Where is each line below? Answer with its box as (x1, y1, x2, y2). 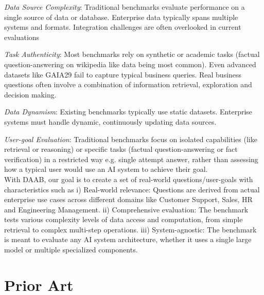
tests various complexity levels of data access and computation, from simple (4, 214, 243, 225)
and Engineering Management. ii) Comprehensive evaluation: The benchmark (4, 204, 249, 214)
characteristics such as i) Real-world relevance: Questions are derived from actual (4, 184, 260, 194)
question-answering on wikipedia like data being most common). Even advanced (4, 58, 256, 69)
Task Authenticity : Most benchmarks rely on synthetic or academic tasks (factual (4, 49, 260, 60)
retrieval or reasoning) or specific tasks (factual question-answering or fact (4, 144, 238, 154)
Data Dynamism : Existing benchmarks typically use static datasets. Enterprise (4, 106, 253, 117)
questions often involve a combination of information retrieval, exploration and (4, 79, 252, 90)
